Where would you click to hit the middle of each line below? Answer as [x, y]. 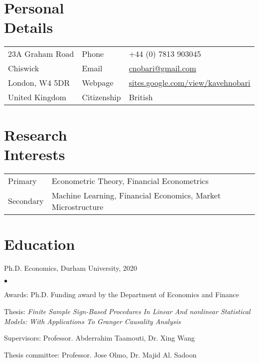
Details [29, 27]
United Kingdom [37, 97]
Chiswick [24, 68]
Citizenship [101, 97]
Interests [35, 154]
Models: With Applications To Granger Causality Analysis [92, 321]
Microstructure [77, 206]
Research [36, 134]
